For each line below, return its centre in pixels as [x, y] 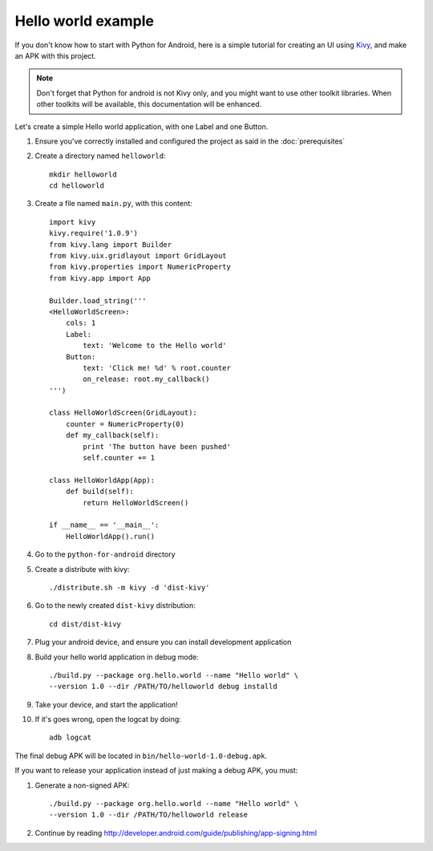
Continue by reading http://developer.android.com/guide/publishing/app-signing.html [176, 833]
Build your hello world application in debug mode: [117, 657]
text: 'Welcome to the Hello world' [155, 346]
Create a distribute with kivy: [82, 569]
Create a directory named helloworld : [100, 156]
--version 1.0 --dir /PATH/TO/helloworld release [149, 815]
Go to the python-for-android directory [105, 554]
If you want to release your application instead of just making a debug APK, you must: [156, 771]
